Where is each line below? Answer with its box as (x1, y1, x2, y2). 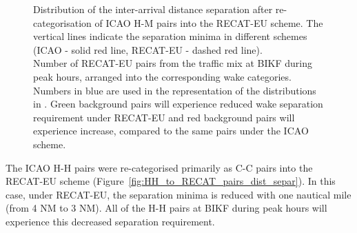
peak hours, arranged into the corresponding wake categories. (33, 69, 292, 83)
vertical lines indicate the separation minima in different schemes (33, 29, 307, 43)
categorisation (33, 15, 92, 30)
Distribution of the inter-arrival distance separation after (33, 2, 273, 16)
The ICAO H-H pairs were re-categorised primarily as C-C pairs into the (6, 160, 313, 174)
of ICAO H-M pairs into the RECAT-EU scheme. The (94, 15, 323, 30)
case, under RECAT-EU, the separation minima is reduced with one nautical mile (6, 187, 351, 201)
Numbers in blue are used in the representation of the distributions (33, 83, 316, 97)
